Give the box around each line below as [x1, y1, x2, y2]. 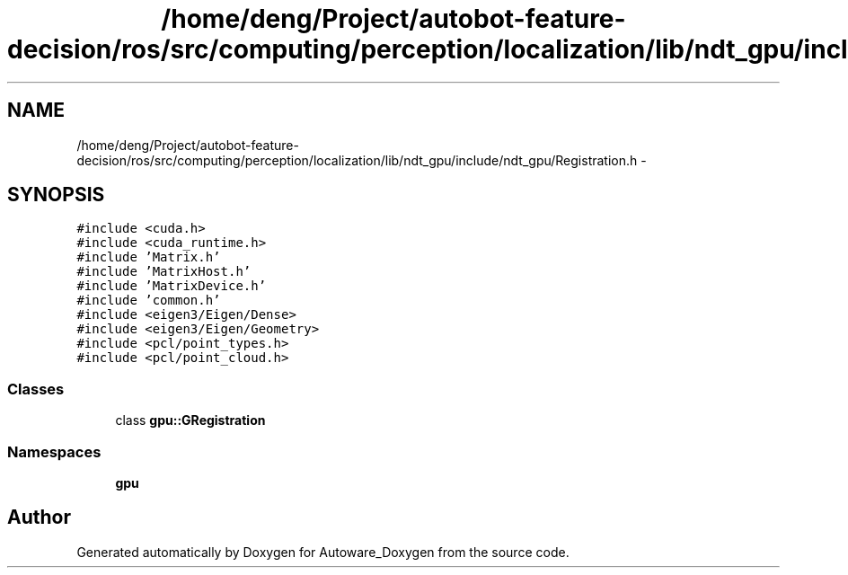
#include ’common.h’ [76, 293, 221, 308]
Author [7, 506, 71, 529]
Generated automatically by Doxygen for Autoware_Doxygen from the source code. [76, 544, 570, 560]
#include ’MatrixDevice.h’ [76, 279, 267, 294]
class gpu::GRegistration [115, 412, 266, 429]
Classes [7, 379, 65, 398]
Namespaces [7, 442, 102, 461]
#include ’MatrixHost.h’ [76, 264, 252, 279]
